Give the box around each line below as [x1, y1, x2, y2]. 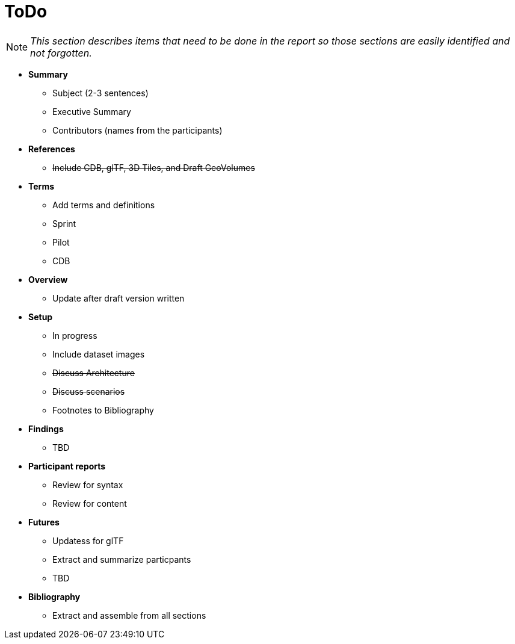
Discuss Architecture [52, 367, 135, 378]
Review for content [52, 498, 127, 509]
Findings [28, 423, 64, 434]
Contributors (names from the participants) [52, 125, 223, 135]
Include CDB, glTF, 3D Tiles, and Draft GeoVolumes [52, 162, 255, 173]
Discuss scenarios [52, 386, 125, 397]
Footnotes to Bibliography [52, 404, 154, 415]
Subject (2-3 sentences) [52, 87, 149, 98]
